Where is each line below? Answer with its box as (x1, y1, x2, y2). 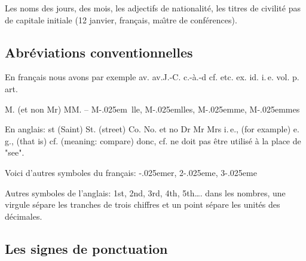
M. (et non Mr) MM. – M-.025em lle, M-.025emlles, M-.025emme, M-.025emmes (5, 102, 300, 115)
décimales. (5, 210, 42, 222)
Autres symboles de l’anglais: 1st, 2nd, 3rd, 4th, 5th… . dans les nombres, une (5, 186, 286, 199)
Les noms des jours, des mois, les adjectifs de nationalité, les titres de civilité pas (5, 2, 301, 14)
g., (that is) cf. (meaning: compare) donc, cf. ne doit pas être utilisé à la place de (5, 134, 301, 147)
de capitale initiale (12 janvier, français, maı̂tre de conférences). (5, 13, 237, 26)
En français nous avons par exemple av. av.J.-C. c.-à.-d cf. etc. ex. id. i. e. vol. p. (5, 71, 299, 83)
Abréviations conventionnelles (5, 43, 193, 61)
